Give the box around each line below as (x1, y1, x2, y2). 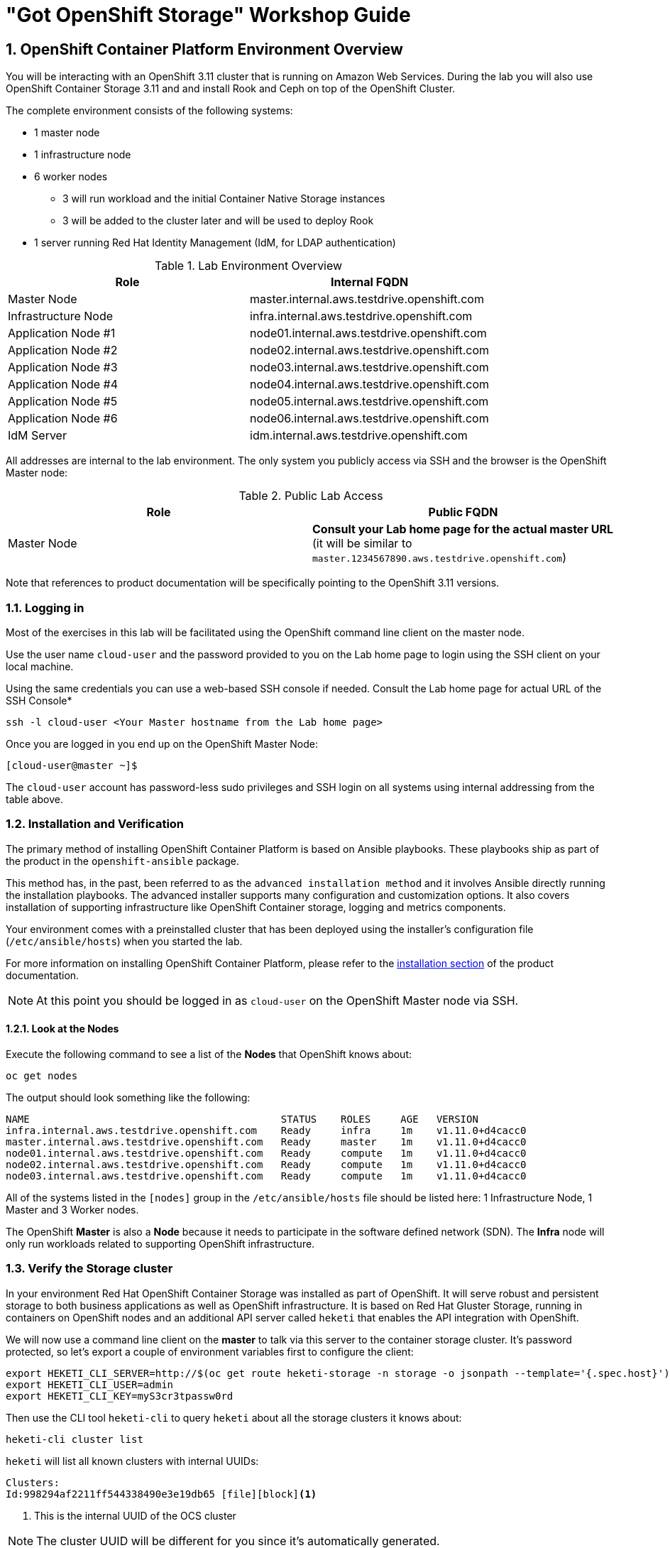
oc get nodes (6, 1069, 78, 1081)
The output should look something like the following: (6, 1091, 251, 1103)
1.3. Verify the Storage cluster (6, 1261, 173, 1276)
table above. (6, 792, 63, 805)
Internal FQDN (330, 275, 409, 290)
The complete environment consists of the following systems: (6, 104, 293, 117)
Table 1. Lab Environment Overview (154, 258, 343, 273)
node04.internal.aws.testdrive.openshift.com (250, 377, 490, 392)
